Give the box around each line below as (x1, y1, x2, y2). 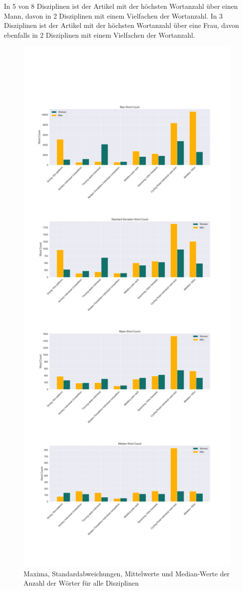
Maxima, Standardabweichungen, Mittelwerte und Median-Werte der (23, 568, 230, 578)
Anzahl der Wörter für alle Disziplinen (23, 578, 139, 588)
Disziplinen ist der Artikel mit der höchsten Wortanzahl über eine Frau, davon (4, 20, 239, 30)
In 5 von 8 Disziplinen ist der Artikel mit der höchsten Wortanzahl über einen (4, 1, 238, 11)
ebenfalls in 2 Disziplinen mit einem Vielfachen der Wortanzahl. (4, 29, 195, 40)
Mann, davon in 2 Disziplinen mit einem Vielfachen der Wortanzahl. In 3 (4, 10, 223, 21)
